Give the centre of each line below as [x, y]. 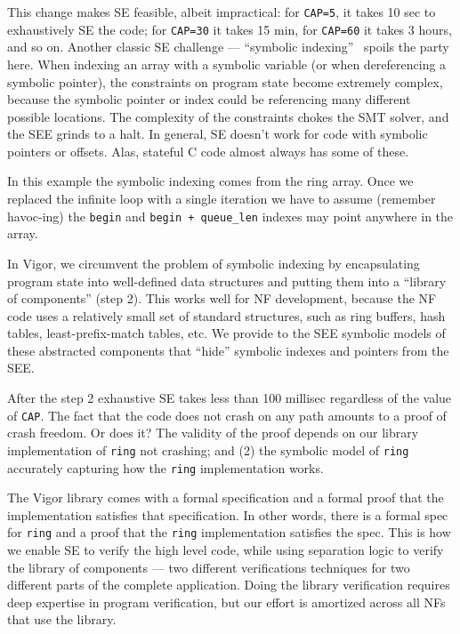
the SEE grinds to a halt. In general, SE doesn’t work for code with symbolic [218, 134]
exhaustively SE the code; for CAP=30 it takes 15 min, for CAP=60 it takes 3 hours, [230, 29]
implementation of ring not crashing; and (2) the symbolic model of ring [208, 449]
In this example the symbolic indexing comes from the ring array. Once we [210, 181]
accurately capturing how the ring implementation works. [165, 467]
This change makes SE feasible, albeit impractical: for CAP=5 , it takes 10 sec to [222, 12]
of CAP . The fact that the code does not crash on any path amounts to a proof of [227, 415]
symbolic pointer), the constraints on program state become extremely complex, [225, 81]
